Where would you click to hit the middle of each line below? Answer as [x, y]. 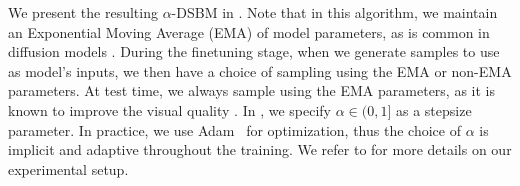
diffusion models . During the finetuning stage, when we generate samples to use [254, 51]
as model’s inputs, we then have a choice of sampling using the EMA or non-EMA [260, 70]
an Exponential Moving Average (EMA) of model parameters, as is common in [249, 31]
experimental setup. [68, 168]
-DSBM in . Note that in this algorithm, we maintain [334, 12]
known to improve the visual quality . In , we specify [169, 109]
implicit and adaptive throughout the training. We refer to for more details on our [260, 149]
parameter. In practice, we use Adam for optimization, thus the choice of [234, 129]
